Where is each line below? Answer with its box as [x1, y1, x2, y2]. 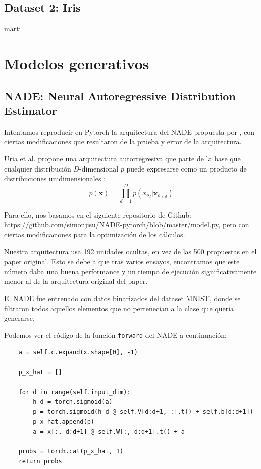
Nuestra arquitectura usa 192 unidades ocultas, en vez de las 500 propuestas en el [4, 246, 257, 257]
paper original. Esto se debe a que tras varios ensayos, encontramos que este [4, 256, 240, 267]
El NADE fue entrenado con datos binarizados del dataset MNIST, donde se [4, 293, 241, 304]
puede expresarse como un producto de [126, 163, 247, 174]
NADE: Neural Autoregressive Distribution [4, 88, 236, 103]
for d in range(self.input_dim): [18, 388, 131, 396]
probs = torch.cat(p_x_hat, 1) [18, 448, 124, 455]
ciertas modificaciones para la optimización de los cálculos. [4, 229, 185, 240]
